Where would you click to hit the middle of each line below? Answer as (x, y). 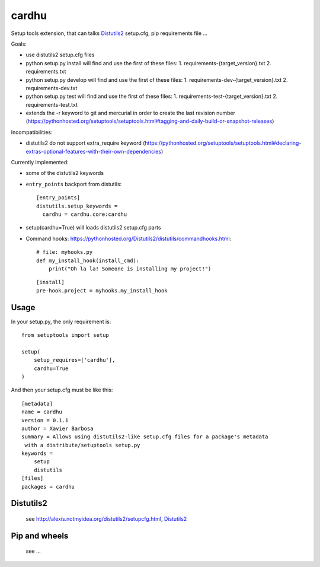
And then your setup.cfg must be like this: (62, 390)
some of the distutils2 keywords (65, 173)
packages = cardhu (48, 487)
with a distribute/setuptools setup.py (82, 445)
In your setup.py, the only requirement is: (61, 321)
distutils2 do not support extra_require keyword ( (85, 143)
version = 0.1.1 (45, 420)
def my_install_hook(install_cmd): (88, 260)
